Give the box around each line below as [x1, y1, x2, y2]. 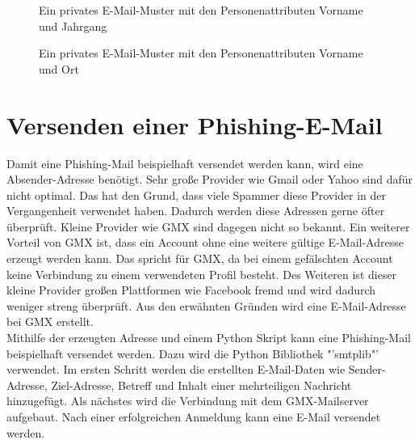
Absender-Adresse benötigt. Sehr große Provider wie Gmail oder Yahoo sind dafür [6, 171, 413, 188]
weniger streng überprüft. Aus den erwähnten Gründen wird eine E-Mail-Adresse [6, 297, 406, 314]
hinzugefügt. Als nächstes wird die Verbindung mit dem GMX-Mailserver [6, 392, 369, 409]
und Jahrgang [39, 17, 107, 34]
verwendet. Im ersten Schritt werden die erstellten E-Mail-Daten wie [6, 361, 346, 378]
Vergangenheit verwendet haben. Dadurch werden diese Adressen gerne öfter [6, 202, 385, 219]
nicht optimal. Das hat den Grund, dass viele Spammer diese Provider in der [6, 186, 387, 203]
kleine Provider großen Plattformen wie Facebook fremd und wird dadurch [6, 281, 376, 298]
